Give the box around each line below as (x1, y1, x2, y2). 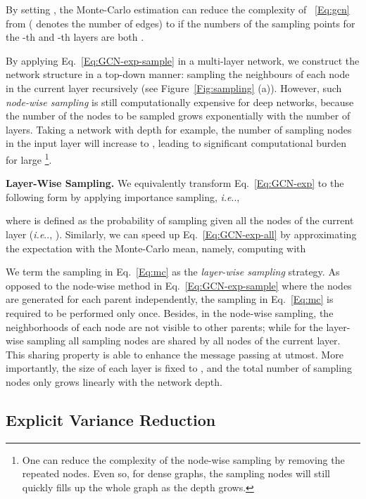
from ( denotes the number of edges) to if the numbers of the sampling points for (6, 15, 355, 30)
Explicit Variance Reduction (6, 408, 216, 430)
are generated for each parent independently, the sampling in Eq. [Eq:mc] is (6, 292, 334, 306)
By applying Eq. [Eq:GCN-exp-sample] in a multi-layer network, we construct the (6, 53, 360, 67)
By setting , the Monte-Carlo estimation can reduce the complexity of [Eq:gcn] (6, 2, 350, 16)
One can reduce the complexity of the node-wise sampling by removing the (22, 452, 345, 467)
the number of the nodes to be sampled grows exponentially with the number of (6, 108, 351, 123)
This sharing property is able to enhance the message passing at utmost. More (6, 346, 343, 361)
